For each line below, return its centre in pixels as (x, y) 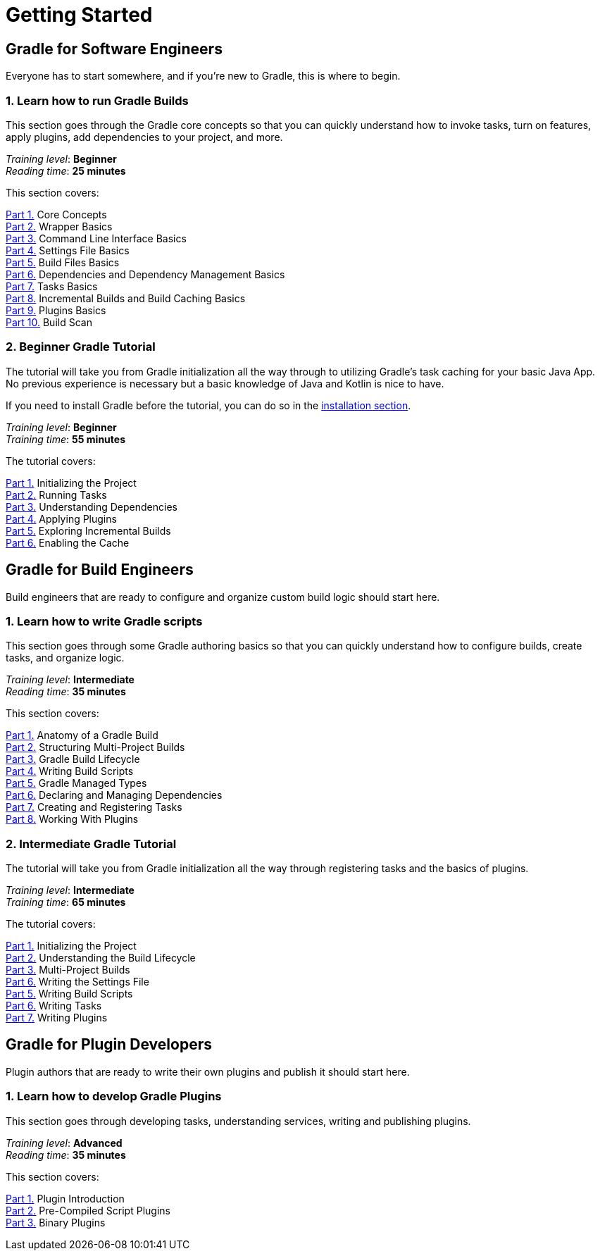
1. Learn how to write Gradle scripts (104, 621)
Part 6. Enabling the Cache (68, 542)
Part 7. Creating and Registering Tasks (94, 807)
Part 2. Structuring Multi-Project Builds (95, 747)
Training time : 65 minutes (66, 902)
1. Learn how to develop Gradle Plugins (114, 1096)
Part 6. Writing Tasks (54, 1006)
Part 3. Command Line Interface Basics (96, 238)
